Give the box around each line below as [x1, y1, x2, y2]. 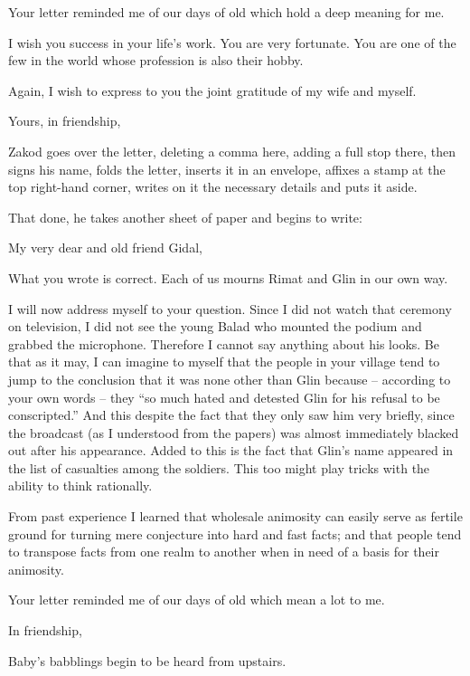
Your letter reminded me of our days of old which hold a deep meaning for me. [8, 3, 445, 21]
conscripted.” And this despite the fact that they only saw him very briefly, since [8, 405, 455, 424]
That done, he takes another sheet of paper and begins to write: [8, 207, 362, 226]
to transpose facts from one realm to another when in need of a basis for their [8, 542, 439, 561]
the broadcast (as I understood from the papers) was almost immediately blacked [8, 423, 459, 442]
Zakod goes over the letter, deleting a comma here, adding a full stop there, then [8, 141, 456, 160]
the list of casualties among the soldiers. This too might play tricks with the [8, 458, 430, 477]
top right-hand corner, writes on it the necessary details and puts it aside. [8, 177, 418, 196]
